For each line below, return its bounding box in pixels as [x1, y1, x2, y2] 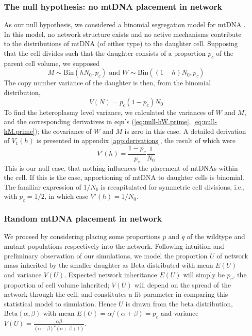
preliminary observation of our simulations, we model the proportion [4, 250, 208, 260]
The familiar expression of [4, 181, 82, 192]
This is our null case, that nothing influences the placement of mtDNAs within [4, 162, 238, 173]
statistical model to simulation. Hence [4, 298, 117, 308]
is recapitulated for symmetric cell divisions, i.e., [101, 181, 245, 192]
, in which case [44, 191, 88, 201]
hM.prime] [4, 126, 35, 136]
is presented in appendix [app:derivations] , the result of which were [36, 135, 236, 145]
